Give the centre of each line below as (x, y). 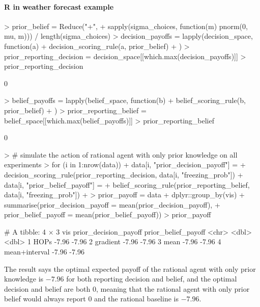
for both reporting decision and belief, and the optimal (152, 279)
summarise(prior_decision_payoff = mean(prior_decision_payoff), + (112, 204)
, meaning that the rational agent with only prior (173, 288)
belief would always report (45, 299)
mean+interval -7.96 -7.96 (44, 252)
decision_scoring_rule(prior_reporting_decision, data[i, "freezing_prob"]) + (124, 174)
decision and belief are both (47, 288)
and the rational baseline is (136, 299)
